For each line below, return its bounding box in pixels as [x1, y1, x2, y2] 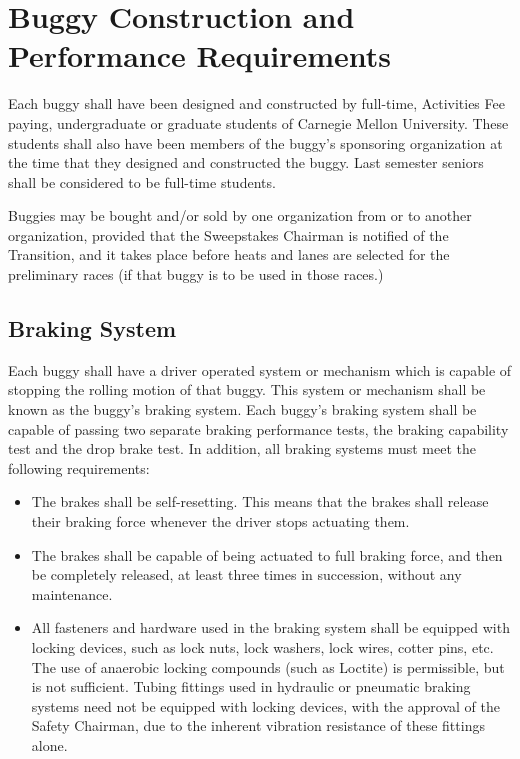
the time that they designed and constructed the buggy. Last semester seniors [8, 152, 484, 173]
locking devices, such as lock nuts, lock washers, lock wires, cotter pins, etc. [31, 636, 494, 657]
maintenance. [31, 583, 113, 604]
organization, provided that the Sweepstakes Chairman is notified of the [8, 224, 449, 245]
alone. [31, 734, 68, 755]
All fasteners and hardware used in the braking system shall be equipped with [31, 617, 510, 638]
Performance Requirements [8, 35, 392, 76]
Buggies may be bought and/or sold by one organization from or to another [8, 205, 472, 226]
